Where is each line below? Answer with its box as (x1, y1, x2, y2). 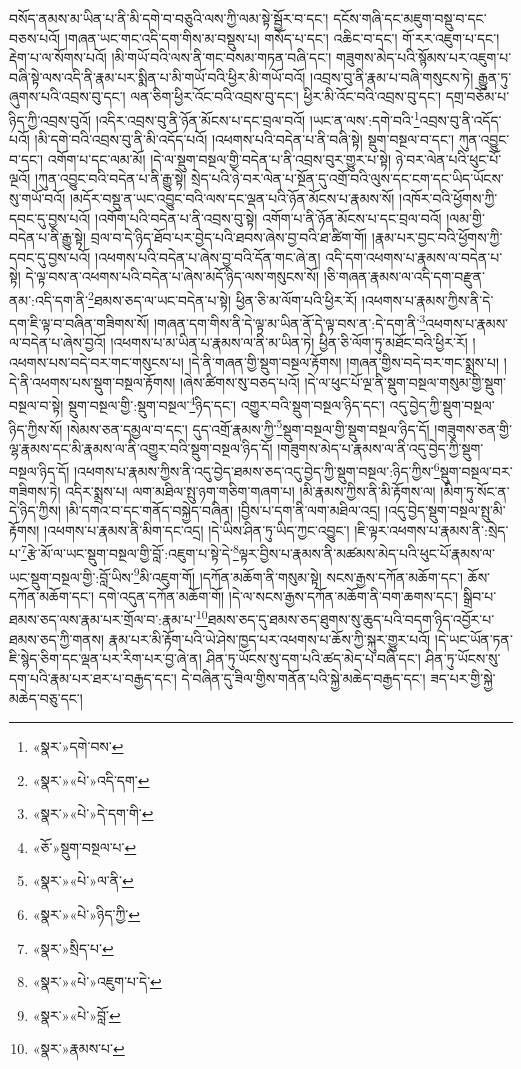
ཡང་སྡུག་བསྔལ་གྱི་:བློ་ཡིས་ (9, 566, 134, 587)
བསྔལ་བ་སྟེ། (9, 394, 64, 415)
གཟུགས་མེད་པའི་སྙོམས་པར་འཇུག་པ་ (335, 47, 512, 68)
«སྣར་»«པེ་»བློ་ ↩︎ (32, 1004, 121, 1025)
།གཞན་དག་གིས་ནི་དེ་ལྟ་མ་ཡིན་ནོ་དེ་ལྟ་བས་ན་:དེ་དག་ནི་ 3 (153, 310, 426, 333)
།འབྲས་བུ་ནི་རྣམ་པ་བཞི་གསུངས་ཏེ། (310, 66, 474, 87)
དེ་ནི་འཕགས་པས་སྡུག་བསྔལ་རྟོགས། (9, 371, 176, 392)
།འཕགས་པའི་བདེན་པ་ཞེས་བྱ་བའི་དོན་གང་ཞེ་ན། (95, 246, 321, 267)
